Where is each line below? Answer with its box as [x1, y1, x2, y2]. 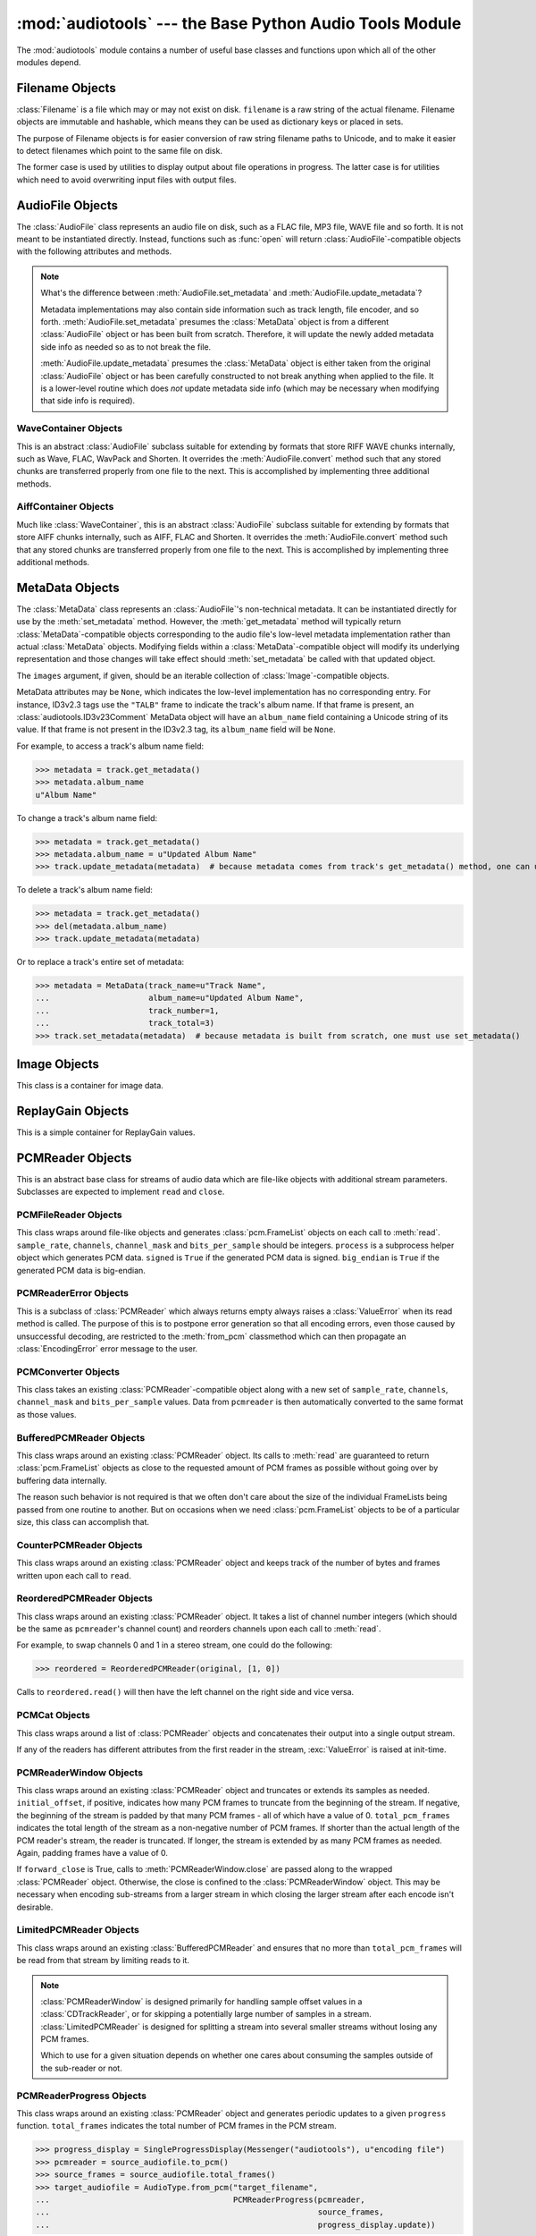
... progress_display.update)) [35, 2219, 437, 2230]
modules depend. [16, 56, 81, 67]
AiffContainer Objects [16, 501, 114, 513]
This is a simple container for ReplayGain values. [16, 1127, 196, 1138]
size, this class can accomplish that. [16, 1516, 149, 1527]
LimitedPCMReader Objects [16, 1924, 140, 1936]
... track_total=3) [35, 1018, 214, 1029]
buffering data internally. [16, 1475, 107, 1486]
